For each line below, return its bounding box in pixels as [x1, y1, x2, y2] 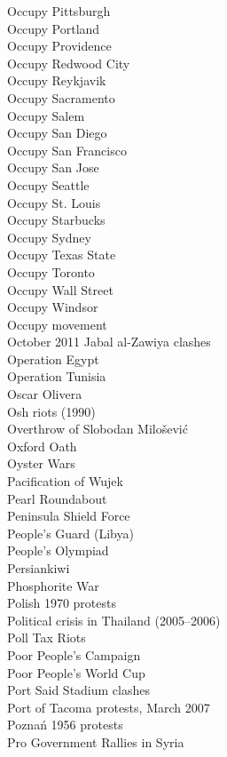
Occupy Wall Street [7, 280, 113, 299]
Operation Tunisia [7, 367, 106, 386]
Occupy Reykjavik [7, 71, 106, 90]
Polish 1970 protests [7, 594, 116, 612]
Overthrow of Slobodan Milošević [7, 419, 188, 438]
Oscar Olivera [7, 385, 82, 403]
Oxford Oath [7, 436, 77, 455]
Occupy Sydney [7, 227, 91, 246]
